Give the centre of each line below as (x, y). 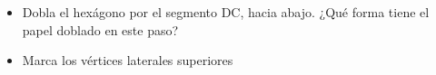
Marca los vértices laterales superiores (128, 60)
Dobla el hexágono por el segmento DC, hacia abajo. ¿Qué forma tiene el (226, 12)
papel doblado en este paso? (100, 29)
